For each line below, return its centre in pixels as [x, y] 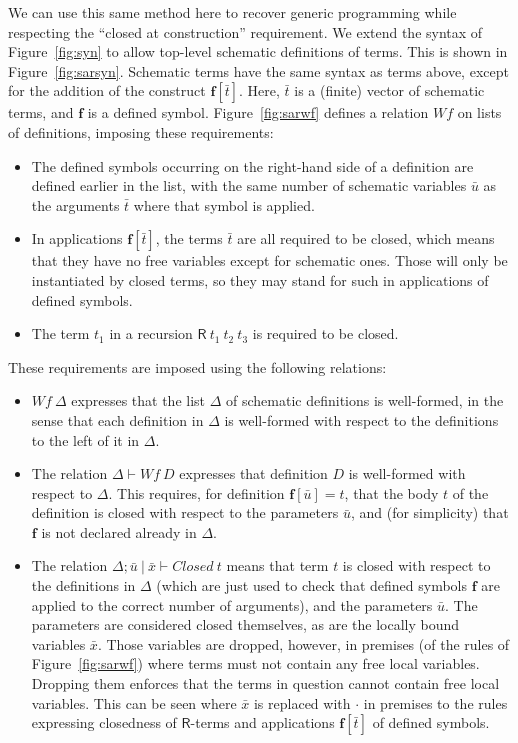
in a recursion [151, 333]
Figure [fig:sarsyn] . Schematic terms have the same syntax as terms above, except [258, 70]
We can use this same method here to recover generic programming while [232, 12]
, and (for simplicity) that [429, 512]
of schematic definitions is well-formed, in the [365, 400]
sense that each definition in [117, 419]
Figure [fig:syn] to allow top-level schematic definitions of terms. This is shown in [258, 51]
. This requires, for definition [196, 492]
